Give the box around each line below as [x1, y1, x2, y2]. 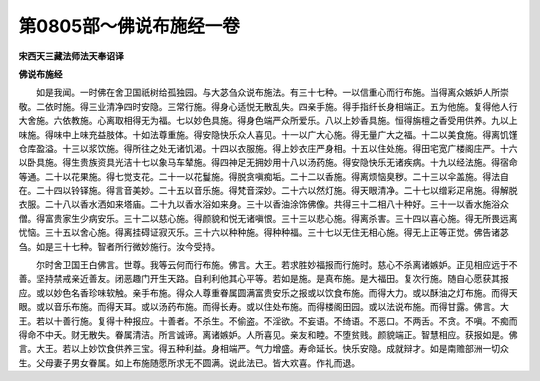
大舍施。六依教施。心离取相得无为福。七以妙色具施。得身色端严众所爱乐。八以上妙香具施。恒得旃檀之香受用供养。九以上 [18, 115, 518, 127]
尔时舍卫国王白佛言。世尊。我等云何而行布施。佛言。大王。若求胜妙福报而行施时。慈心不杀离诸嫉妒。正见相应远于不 [35, 259, 518, 271]
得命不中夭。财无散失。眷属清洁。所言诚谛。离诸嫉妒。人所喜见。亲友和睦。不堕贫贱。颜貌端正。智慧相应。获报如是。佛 [18, 328, 518, 340]
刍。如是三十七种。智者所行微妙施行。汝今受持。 [18, 240, 220, 252]
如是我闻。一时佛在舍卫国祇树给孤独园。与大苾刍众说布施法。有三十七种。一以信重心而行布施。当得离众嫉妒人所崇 [35, 86, 509, 99]
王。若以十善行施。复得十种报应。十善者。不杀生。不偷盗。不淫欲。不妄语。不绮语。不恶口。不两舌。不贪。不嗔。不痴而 [18, 315, 518, 327]
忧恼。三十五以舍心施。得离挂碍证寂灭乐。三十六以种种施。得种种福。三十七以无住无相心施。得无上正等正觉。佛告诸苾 [18, 226, 509, 239]
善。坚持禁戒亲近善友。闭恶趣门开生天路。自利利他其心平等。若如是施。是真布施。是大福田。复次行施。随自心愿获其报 [18, 273, 509, 285]
